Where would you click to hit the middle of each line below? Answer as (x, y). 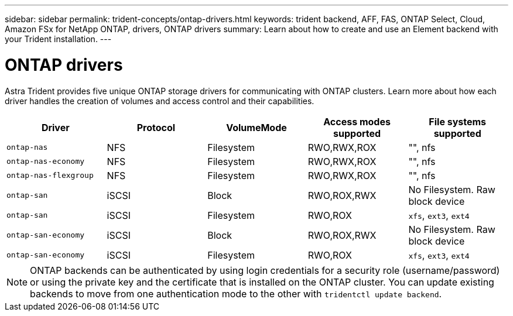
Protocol (156, 127)
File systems (458, 121)
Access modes (357, 121)
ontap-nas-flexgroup (50, 175)
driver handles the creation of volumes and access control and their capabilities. (160, 101)
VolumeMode (256, 127)
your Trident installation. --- (58, 39)
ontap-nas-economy (46, 161)
